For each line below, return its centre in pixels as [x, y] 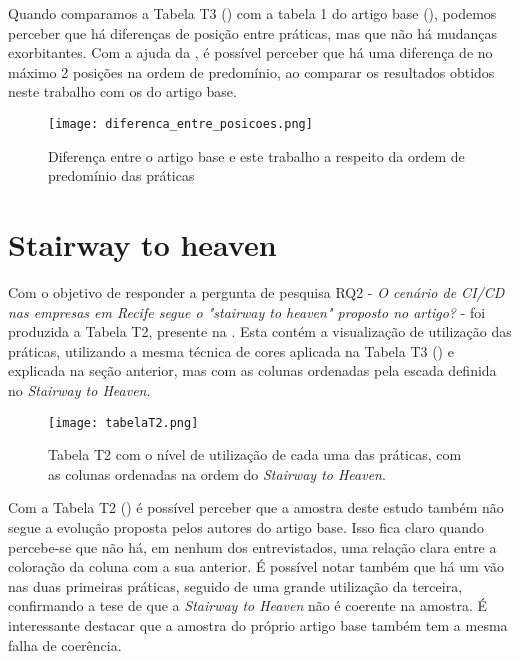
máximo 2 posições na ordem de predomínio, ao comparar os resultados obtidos [251, 71]
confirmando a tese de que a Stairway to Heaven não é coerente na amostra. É [248, 605]
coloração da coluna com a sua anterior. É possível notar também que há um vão [256, 566]
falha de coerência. [65, 644]
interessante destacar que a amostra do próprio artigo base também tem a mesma [258, 624]
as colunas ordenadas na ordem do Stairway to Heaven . [217, 473]
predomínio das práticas [121, 175]
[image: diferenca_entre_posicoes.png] [180, 123]
